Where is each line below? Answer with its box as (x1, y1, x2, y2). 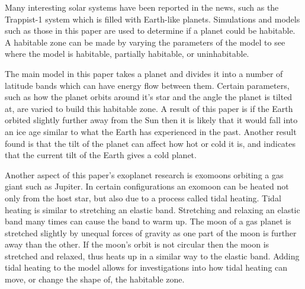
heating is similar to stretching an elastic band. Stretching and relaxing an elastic (5, 203, 300, 216)
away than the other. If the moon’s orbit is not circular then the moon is (5, 238, 269, 251)
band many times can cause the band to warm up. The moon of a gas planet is (5, 215, 291, 227)
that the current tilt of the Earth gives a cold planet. (5, 149, 197, 161)
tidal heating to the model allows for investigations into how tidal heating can (5, 261, 288, 274)
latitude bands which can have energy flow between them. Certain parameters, (5, 79, 290, 91)
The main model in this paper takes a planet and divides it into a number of (5, 67, 283, 79)
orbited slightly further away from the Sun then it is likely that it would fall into (5, 114, 298, 126)
